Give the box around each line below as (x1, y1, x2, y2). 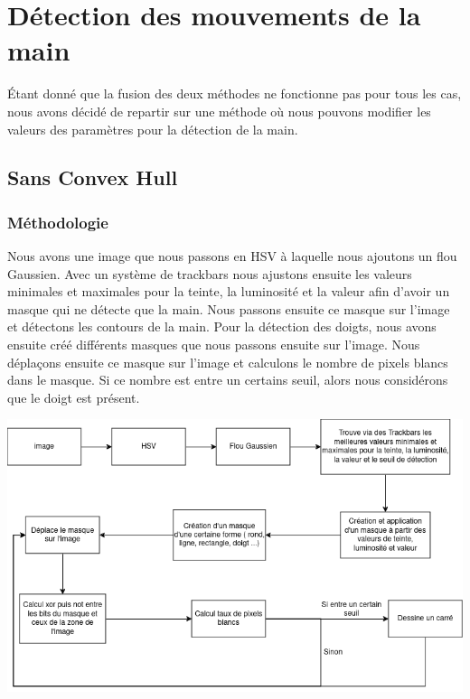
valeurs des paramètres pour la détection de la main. (7, 119, 298, 138)
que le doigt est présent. (7, 387, 140, 406)
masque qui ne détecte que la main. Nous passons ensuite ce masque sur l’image (7, 299, 450, 318)
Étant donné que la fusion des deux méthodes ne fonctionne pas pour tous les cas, (7, 84, 462, 103)
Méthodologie (7, 210, 108, 233)
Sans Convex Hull (7, 163, 178, 191)
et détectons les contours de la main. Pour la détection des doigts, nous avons (7, 317, 437, 336)
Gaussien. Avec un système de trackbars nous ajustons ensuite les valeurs (7, 264, 412, 283)
